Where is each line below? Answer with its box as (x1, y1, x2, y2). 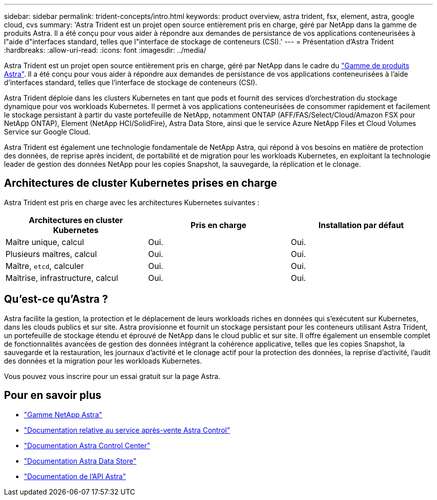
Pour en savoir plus (4, 389, 102, 402)
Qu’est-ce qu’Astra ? (4, 293, 108, 306)
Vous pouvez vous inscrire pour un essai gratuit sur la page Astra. (4, 372, 220, 380)
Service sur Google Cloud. (4, 127, 91, 136)
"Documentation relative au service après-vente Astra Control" (24, 425, 230, 434)
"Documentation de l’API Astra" (24, 472, 126, 481)
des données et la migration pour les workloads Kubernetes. (4, 356, 202, 365)
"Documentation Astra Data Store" (24, 456, 137, 465)
